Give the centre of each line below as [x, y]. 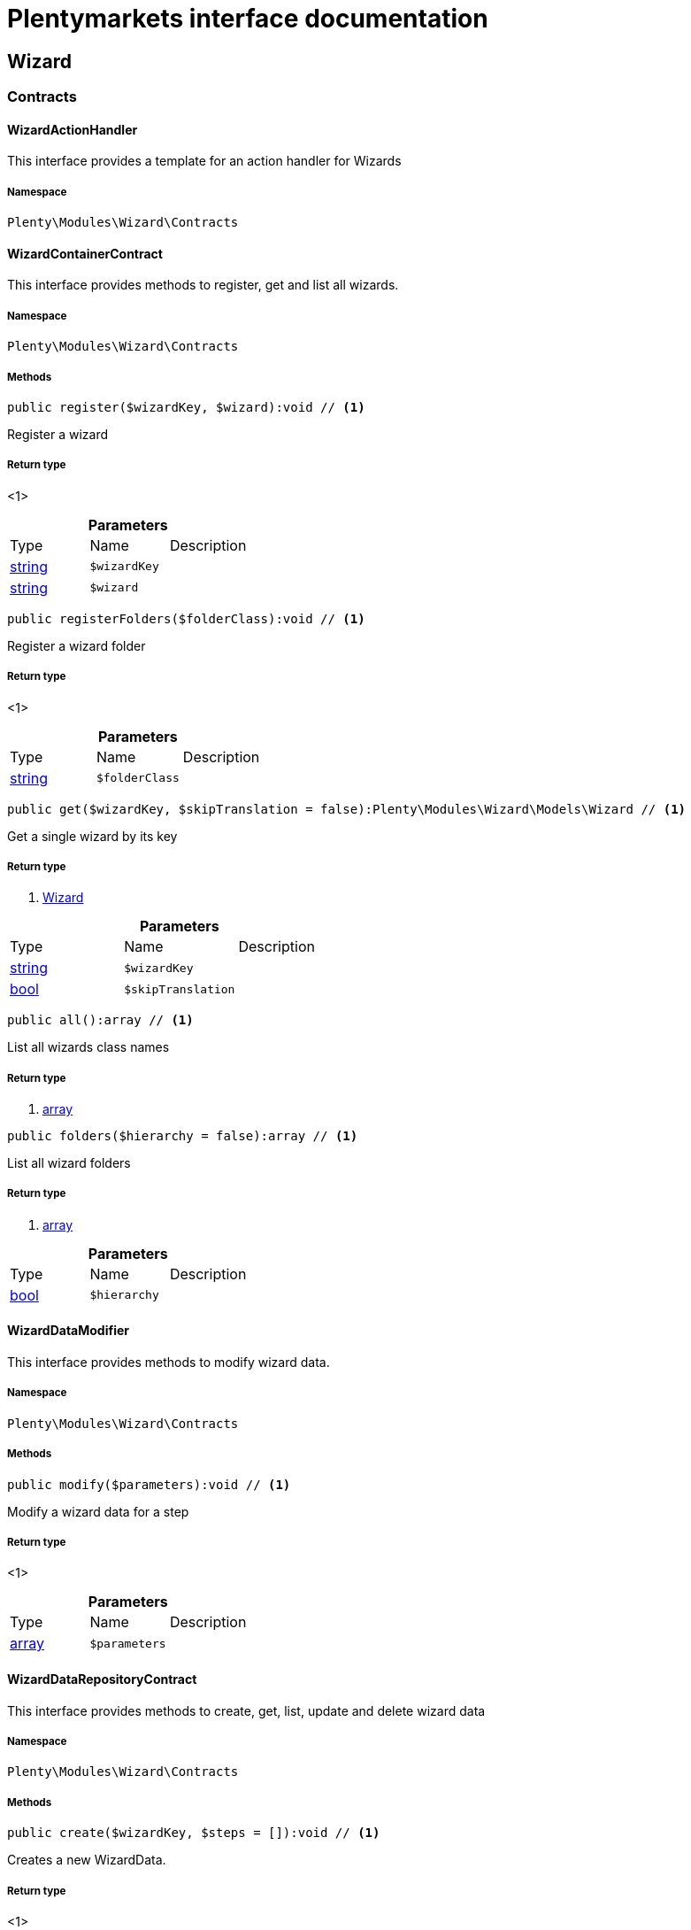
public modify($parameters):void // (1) [149, 1484]
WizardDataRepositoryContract [102, 1679]
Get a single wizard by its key [92, 836]
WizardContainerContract [85, 253]
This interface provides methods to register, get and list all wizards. [203, 285]
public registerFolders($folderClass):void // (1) [186, 618]
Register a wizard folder [77, 645]
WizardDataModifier [68, 1331]
